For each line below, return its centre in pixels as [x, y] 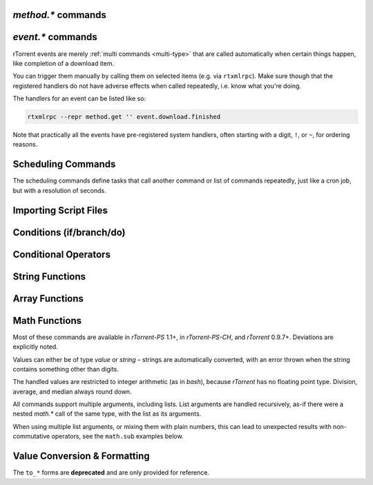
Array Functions [48, 299]
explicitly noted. [35, 347]
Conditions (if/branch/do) [69, 232]
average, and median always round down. [72, 392]
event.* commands [55, 37]
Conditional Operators [61, 254]
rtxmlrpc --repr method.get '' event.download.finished [124, 117]
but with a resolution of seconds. [59, 190]
